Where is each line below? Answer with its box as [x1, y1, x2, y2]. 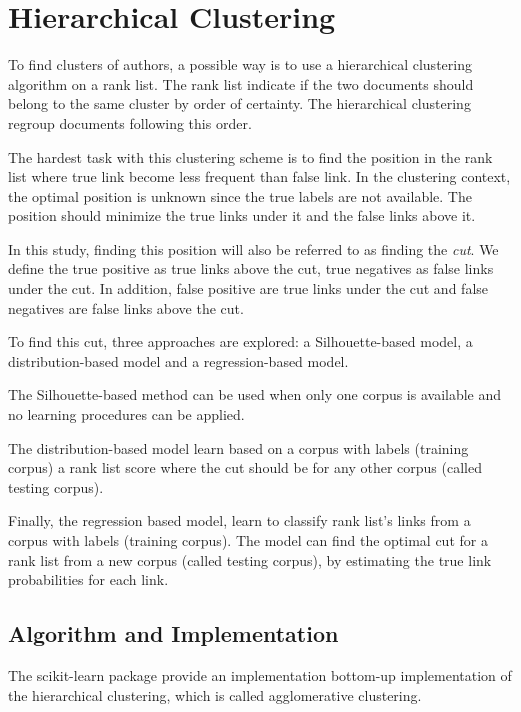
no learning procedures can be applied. [8, 404, 245, 425]
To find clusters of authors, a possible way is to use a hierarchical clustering [8, 54, 472, 75]
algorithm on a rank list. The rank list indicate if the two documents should [8, 73, 474, 94]
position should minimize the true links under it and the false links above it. [8, 205, 476, 226]
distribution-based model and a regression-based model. [8, 350, 349, 371]
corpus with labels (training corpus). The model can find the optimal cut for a [8, 530, 488, 550]
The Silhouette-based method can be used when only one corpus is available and [8, 384, 502, 405]
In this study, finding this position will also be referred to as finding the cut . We [8, 238, 499, 259]
